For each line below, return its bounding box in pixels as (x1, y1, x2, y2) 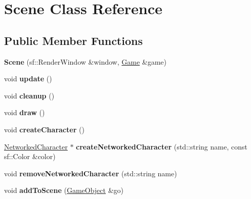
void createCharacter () (4, 124, 85, 134)
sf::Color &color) (4, 151, 56, 162)
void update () (4, 73, 52, 84)
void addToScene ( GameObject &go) (4, 185, 123, 195)
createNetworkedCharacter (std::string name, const (76, 141, 247, 152)
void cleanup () (4, 90, 55, 101)
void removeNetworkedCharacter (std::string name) (4, 168, 177, 178)
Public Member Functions (4, 32, 143, 48)
